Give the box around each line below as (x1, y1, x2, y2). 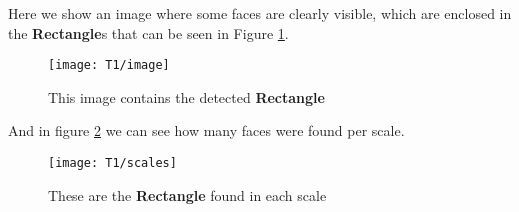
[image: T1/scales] (48, 156, 177, 171)
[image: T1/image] (48, 58, 170, 73)
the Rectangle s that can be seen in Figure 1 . (8, 22, 289, 43)
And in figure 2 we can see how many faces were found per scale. (8, 120, 405, 141)
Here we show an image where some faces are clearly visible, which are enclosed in (8, 3, 512, 23)
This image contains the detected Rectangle (48, 86, 325, 107)
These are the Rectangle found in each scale (48, 184, 327, 205)
